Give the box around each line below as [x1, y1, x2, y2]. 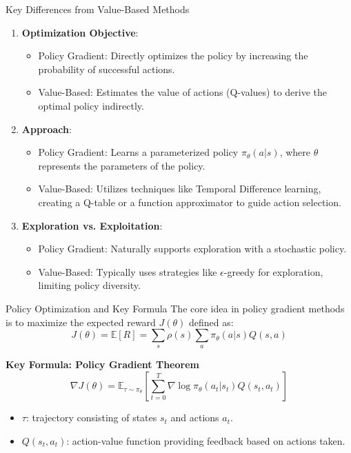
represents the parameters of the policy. [38, 158, 205, 172]
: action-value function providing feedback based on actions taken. [66, 433, 345, 447]
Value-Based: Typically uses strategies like [38, 264, 217, 279]
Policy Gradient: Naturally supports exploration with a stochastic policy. [38, 241, 347, 256]
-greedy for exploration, [223, 264, 323, 279]
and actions [170, 410, 219, 425]
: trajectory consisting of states [26, 410, 157, 425]
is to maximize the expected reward [6, 314, 156, 329]
